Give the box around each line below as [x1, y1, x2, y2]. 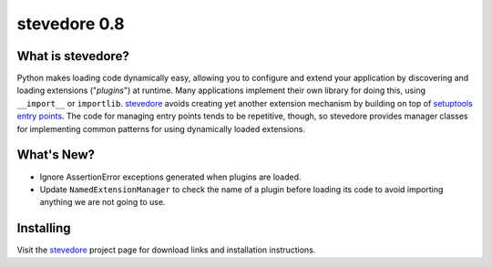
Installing [16, 221, 72, 236]
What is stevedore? [16, 48, 129, 64]
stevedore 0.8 [16, 14, 125, 34]
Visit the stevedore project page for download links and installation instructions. [16, 244, 316, 255]
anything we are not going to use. [39, 197, 166, 208]
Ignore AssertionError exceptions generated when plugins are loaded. [39, 171, 302, 182]
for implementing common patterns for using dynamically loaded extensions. [16, 123, 305, 134]
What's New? [16, 147, 96, 163]
